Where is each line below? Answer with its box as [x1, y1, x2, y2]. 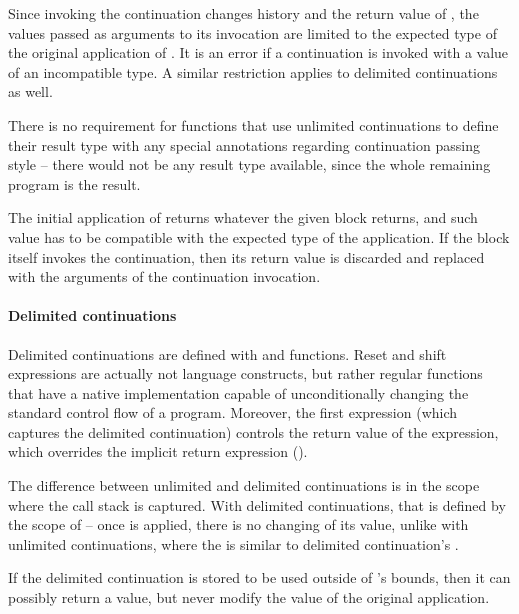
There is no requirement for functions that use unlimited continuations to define [8, 114, 499, 135]
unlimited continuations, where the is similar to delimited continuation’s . [8, 533, 459, 554]
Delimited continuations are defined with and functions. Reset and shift [8, 343, 447, 364]
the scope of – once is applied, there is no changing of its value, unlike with [8, 514, 469, 535]
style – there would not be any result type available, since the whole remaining [8, 154, 491, 175]
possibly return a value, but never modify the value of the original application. [8, 587, 490, 608]
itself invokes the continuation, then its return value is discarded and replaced [8, 246, 485, 267]
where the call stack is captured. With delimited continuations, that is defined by [8, 494, 506, 515]
